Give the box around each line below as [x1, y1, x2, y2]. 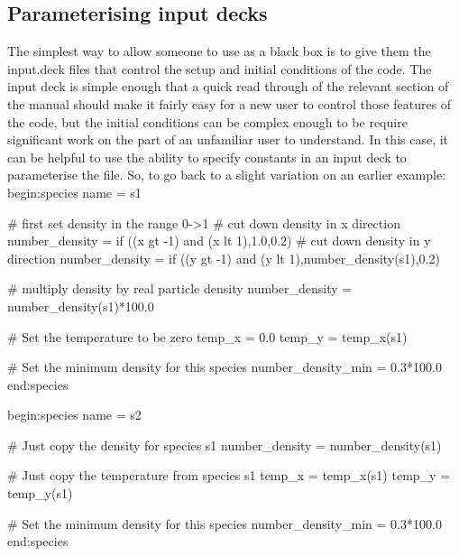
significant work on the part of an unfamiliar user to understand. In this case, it [7, 130, 449, 149]
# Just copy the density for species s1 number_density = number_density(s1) [7, 435, 442, 454]
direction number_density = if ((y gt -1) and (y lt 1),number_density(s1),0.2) [7, 248, 440, 267]
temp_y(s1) [7, 484, 73, 503]
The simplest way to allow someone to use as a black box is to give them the [7, 42, 431, 60]
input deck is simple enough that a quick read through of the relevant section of [7, 77, 449, 96]
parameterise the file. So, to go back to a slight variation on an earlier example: [7, 165, 446, 184]
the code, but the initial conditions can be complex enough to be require [7, 112, 408, 131]
